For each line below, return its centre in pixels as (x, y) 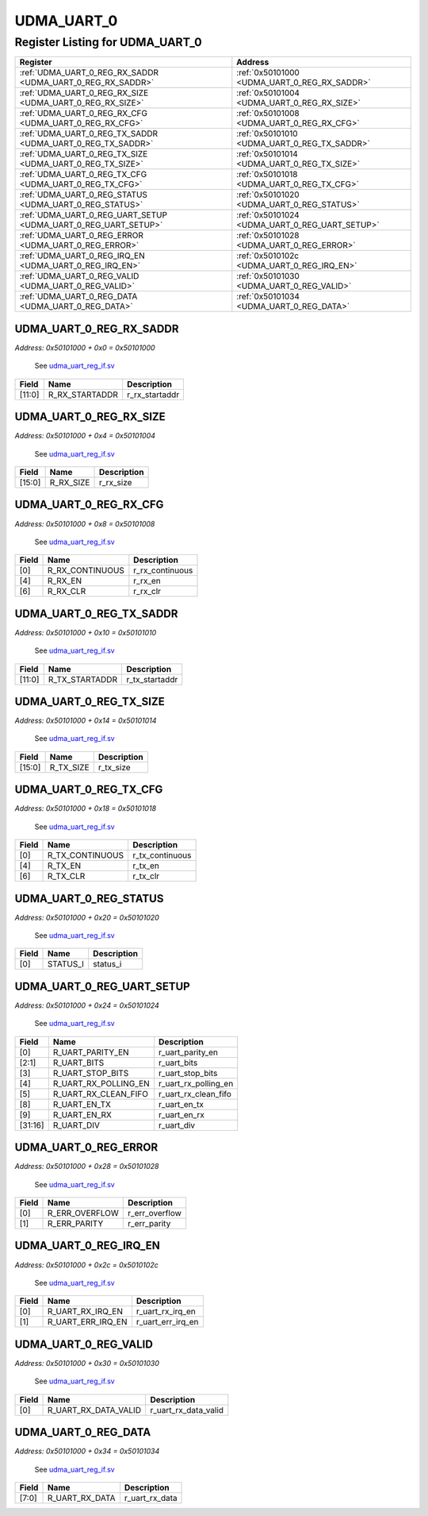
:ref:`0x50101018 (267, 175)
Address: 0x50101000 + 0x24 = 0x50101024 (87, 1005)
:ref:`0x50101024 (268, 215)
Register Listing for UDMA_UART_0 (108, 42)
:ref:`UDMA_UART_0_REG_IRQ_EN (82, 256)
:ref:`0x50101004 (268, 93)
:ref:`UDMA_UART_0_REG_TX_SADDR (89, 133)
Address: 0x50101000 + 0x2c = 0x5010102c (86, 1265)
